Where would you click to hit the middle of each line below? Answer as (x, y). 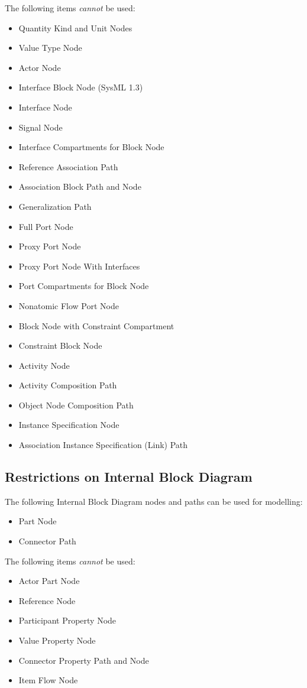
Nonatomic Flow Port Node (69, 305)
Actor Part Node (49, 581)
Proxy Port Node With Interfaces (79, 266)
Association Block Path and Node (80, 186)
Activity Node (44, 365)
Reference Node (47, 600)
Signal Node (41, 127)
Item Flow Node (48, 680)
